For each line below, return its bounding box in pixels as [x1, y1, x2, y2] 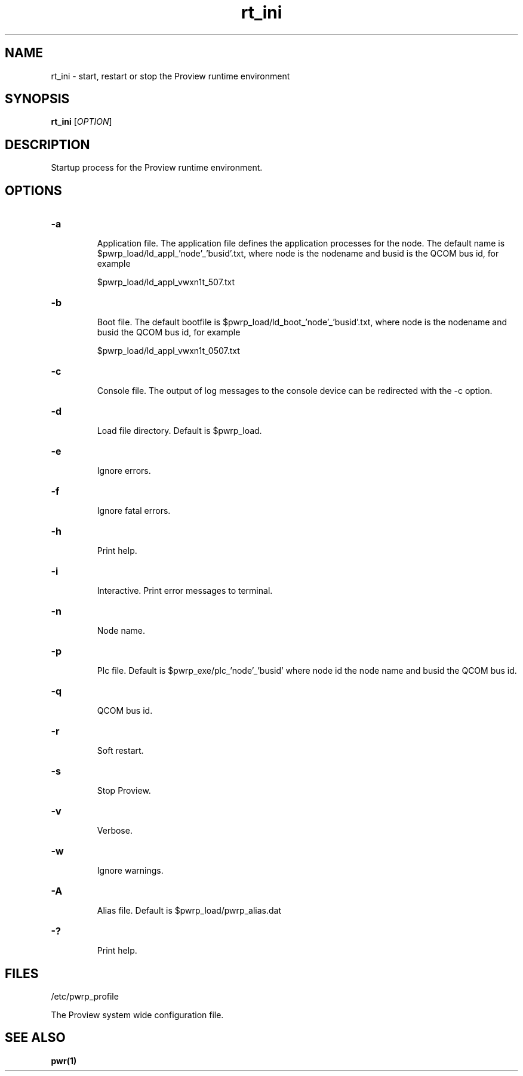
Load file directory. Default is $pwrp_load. [97, 426, 262, 436]
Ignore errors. [97, 465, 151, 476]
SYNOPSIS [5, 91, 70, 107]
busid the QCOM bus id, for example [97, 327, 241, 338]
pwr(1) [51, 1055, 77, 1066]
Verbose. [97, 825, 133, 836]
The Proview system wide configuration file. [51, 1009, 224, 1020]
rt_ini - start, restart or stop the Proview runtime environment [51, 70, 290, 81]
